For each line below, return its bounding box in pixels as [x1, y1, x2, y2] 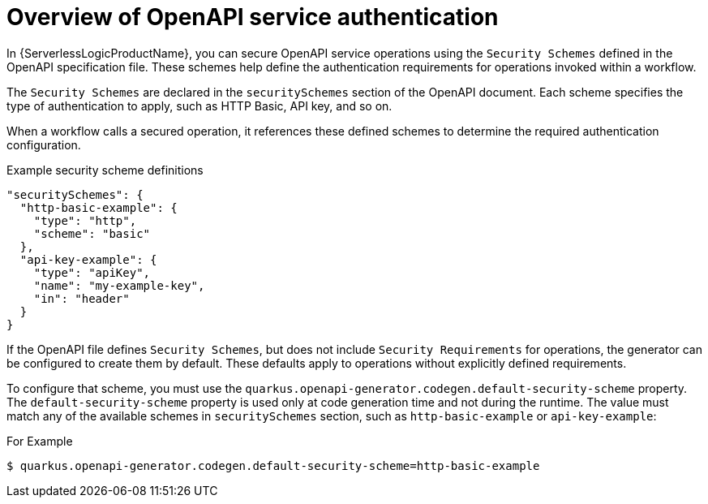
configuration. [6, 137, 81, 152]
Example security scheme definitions [6, 162, 204, 177]
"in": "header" [33, 291, 130, 305]
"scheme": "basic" [33, 226, 151, 240]
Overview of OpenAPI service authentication [6, 3, 499, 31]
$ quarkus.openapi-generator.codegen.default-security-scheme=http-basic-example [6, 459, 540, 472]
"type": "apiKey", [33, 265, 151, 279]
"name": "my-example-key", [33, 278, 205, 292]
